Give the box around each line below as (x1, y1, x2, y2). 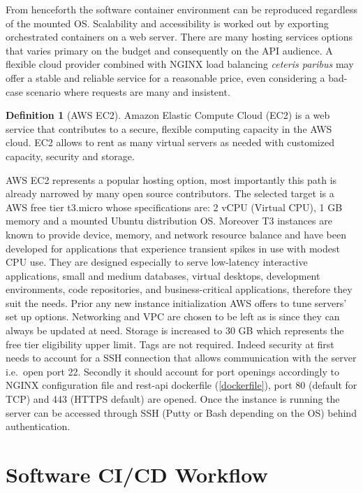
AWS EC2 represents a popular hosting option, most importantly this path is (6, 172, 337, 187)
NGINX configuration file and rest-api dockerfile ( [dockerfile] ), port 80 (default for (6, 378, 357, 392)
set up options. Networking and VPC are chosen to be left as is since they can (6, 309, 340, 324)
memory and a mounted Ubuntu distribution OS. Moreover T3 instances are (6, 213, 332, 228)
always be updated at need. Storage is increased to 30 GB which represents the (6, 323, 344, 338)
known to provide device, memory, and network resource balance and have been (6, 227, 346, 241)
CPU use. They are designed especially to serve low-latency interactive (6, 255, 308, 269)
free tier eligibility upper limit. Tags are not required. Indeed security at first (6, 336, 334, 351)
